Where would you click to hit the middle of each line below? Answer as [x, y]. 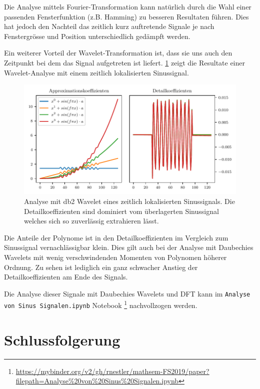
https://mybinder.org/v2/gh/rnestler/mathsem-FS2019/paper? [112, 371]
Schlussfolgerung [62, 339]
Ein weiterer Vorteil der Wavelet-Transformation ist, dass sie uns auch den [118, 53]
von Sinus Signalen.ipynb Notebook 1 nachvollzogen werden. [101, 304]
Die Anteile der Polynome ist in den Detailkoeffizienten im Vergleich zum [116, 237]
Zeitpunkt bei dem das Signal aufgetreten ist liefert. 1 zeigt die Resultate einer [124, 62]
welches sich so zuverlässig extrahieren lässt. [91, 221]
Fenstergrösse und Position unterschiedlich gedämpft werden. [97, 36]
